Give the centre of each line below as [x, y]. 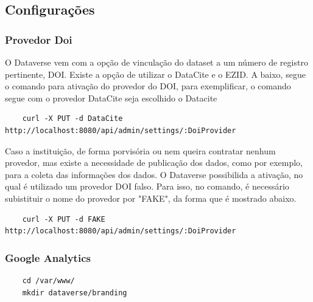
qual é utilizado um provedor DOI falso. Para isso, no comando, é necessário [147, 186]
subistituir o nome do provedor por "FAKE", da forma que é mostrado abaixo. [151, 198]
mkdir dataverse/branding [75, 293]
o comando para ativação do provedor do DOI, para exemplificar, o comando [148, 86]
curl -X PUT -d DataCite [72, 119]
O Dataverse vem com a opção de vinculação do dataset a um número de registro [156, 62]
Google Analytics [48, 257]
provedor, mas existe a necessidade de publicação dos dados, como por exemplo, [154, 163]
